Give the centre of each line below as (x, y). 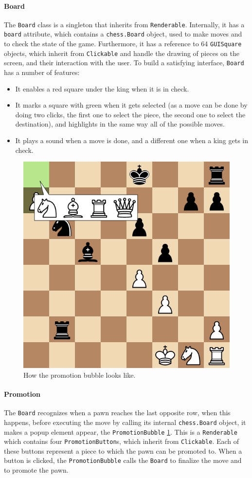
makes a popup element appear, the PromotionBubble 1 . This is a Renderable (121, 432)
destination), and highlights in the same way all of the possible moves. (120, 124)
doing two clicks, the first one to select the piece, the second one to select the (130, 114)
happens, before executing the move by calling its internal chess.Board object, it (125, 422)
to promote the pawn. (36, 470)
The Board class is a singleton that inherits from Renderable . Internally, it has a (124, 24)
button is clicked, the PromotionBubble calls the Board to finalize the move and (123, 460)
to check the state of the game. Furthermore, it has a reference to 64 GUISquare (123, 44)
